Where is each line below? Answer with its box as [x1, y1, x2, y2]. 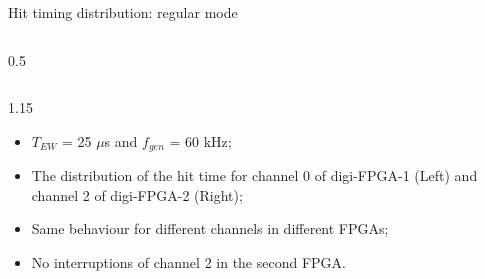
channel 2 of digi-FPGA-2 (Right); [31, 184, 243, 205]
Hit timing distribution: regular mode [8, 2, 238, 22]
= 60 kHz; [169, 130, 232, 151]
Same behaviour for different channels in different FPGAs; [31, 218, 389, 239]
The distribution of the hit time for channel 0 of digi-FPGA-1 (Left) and [31, 165, 478, 186]
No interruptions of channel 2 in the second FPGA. [31, 252, 346, 273]
